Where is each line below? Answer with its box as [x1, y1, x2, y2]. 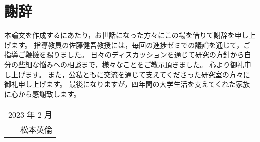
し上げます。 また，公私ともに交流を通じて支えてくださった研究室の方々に [4, 69, 250, 79]
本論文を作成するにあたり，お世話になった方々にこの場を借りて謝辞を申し [4, 30, 249, 40]
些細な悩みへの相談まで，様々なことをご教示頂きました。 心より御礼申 [18, 59, 251, 69]
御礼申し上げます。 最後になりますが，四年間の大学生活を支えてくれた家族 [4, 79, 250, 89]
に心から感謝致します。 [4, 88, 81, 99]
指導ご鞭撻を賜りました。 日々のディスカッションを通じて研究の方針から [4, 49, 244, 60]
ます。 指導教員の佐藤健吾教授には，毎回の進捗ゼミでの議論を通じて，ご [11, 39, 251, 50]
